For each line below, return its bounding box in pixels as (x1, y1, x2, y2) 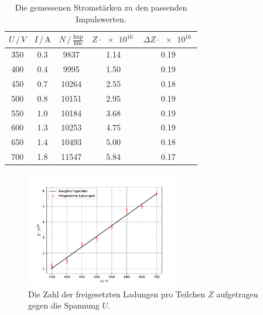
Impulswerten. (76, 12, 127, 25)
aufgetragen (216, 287, 258, 300)
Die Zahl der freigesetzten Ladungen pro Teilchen (28, 287, 206, 300)
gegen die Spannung (28, 299, 100, 311)
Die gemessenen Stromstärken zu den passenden (15, 1, 187, 13)
